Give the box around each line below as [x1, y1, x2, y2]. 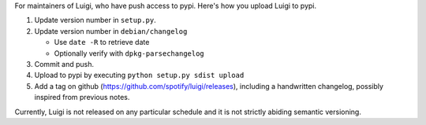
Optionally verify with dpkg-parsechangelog [54, 48, 204, 58]
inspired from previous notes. [34, 93, 130, 102]
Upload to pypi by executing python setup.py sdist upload [34, 71, 245, 80]
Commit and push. [34, 59, 95, 68]
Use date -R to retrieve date [54, 38, 150, 47]
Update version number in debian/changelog [34, 26, 188, 35]
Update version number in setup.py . [34, 16, 157, 25]
